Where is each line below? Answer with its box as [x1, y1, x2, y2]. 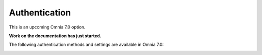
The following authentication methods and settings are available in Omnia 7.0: [9, 41, 164, 48]
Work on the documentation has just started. [9, 33, 101, 39]
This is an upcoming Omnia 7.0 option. [9, 24, 86, 30]
